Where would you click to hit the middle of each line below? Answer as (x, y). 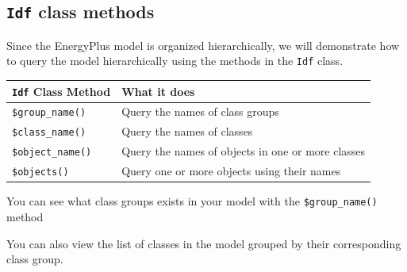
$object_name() (52, 153)
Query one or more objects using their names (231, 171)
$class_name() (49, 133)
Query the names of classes (187, 131)
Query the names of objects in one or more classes (244, 151)
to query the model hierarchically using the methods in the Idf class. (175, 61)
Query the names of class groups (200, 111)
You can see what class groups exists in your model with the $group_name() (192, 201)
